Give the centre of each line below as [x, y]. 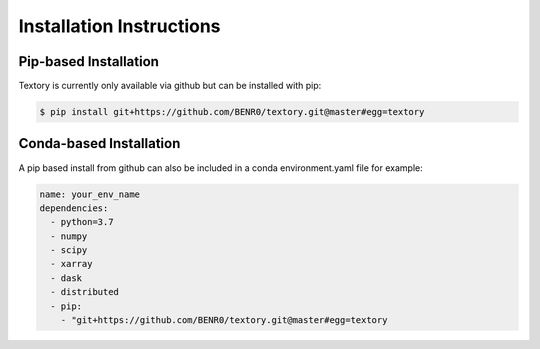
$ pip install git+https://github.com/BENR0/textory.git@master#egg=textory [232, 112]
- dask [66, 278]
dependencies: [74, 208]
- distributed [85, 292]
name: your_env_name [89, 194]
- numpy [69, 236]
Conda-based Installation [99, 143]
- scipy [69, 250]
